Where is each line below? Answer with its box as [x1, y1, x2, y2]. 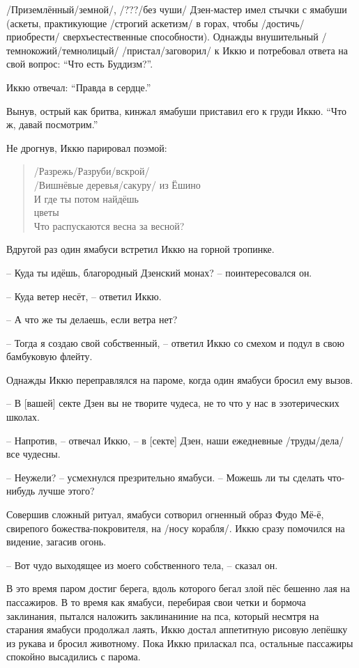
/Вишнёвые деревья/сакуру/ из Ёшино [33, 177, 201, 192]
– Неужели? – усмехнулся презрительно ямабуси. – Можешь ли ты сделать [6, 469, 325, 484]
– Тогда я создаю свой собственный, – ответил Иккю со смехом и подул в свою [6, 335, 344, 350]
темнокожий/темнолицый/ [6, 42, 119, 57]
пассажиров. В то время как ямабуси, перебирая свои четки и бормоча [6, 595, 306, 609]
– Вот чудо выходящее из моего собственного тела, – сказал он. [6, 557, 278, 572]
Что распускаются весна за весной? [33, 218, 185, 233]
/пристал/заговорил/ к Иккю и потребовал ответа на [122, 42, 349, 57]
